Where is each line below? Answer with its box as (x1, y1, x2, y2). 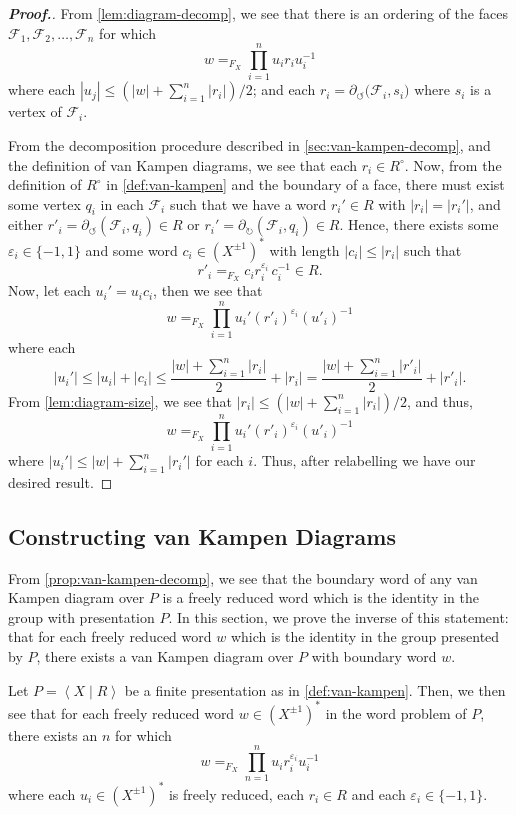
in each (100, 193, 144, 214)
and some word (85, 239, 178, 260)
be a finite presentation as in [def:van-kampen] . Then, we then (124, 679, 506, 700)
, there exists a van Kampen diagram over (36, 646, 294, 667)
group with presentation (8, 606, 155, 627)
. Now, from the (404, 154, 502, 175)
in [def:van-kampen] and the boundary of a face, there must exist (106, 174, 505, 195)
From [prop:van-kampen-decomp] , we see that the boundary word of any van (8, 567, 478, 588)
